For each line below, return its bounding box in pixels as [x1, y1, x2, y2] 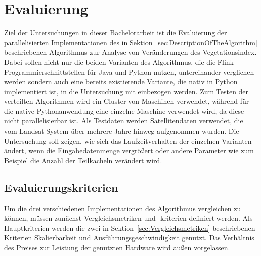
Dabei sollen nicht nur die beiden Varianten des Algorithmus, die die [4, 56, 216, 67]
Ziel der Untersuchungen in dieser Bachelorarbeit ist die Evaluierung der [4, 27, 227, 38]
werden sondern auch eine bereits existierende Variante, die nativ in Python [4, 76, 238, 87]
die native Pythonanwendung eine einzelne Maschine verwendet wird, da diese [4, 105, 244, 116]
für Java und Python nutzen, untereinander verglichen [87, 66, 254, 77]
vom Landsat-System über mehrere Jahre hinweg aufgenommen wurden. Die [4, 125, 239, 136]
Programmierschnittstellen [4, 66, 85, 77]
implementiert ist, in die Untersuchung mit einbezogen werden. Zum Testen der [4, 86, 249, 96]
